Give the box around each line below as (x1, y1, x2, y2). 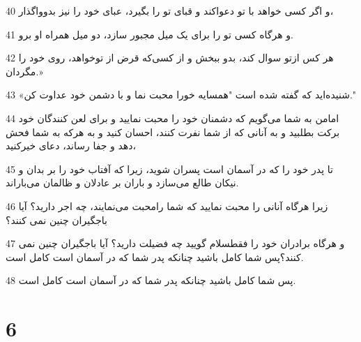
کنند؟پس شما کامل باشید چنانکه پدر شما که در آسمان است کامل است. (6, 249, 304, 264)
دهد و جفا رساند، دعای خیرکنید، (6, 138, 136, 153)
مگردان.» (6, 64, 43, 78)
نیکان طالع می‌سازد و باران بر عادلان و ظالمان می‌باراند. (6, 175, 239, 190)
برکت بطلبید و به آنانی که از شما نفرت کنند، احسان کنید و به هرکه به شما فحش (6, 124, 340, 139)
